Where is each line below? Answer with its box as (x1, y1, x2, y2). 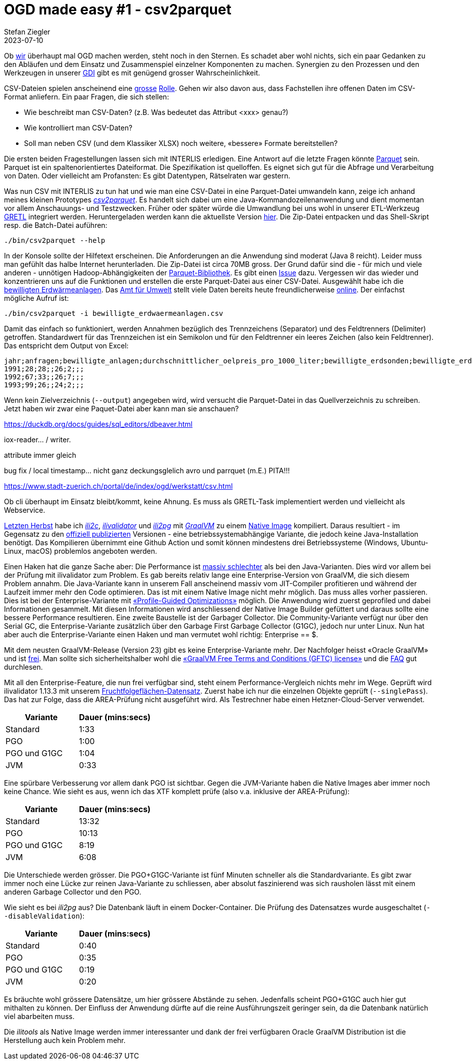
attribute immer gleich (4, 450, 76, 459)
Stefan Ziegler (4, 27, 50, 36)
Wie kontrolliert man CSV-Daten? (24, 123, 132, 132)
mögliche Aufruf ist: (4, 293, 69, 302)
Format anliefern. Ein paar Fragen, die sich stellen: (4, 92, 169, 101)
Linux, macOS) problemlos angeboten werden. (4, 546, 157, 555)
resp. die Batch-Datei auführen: (4, 220, 107, 229)
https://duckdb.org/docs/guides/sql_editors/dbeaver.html (4, 419, 193, 428)
